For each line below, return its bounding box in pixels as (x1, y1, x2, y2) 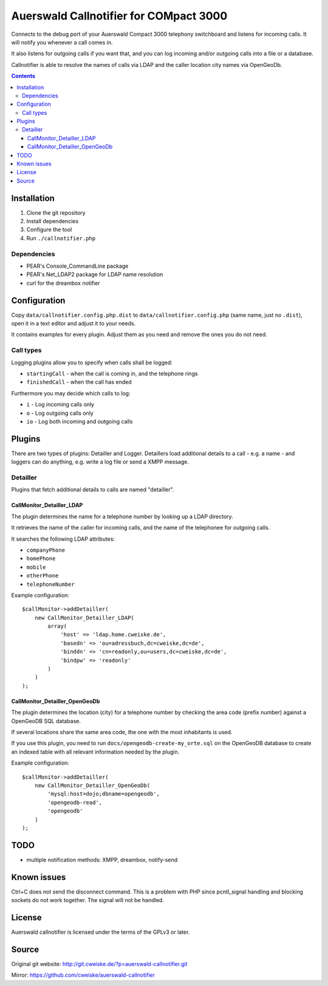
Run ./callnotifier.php (26, 234, 96, 241)
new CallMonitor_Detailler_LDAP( (34, 614, 135, 621)
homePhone (26, 555, 56, 562)
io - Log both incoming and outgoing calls (26, 417, 133, 425)
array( (47, 623, 67, 630)
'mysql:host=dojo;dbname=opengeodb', (47, 791, 160, 797)
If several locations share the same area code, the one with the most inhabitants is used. (11, 729, 233, 735)
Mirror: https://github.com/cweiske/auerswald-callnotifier (11, 971, 155, 979)
